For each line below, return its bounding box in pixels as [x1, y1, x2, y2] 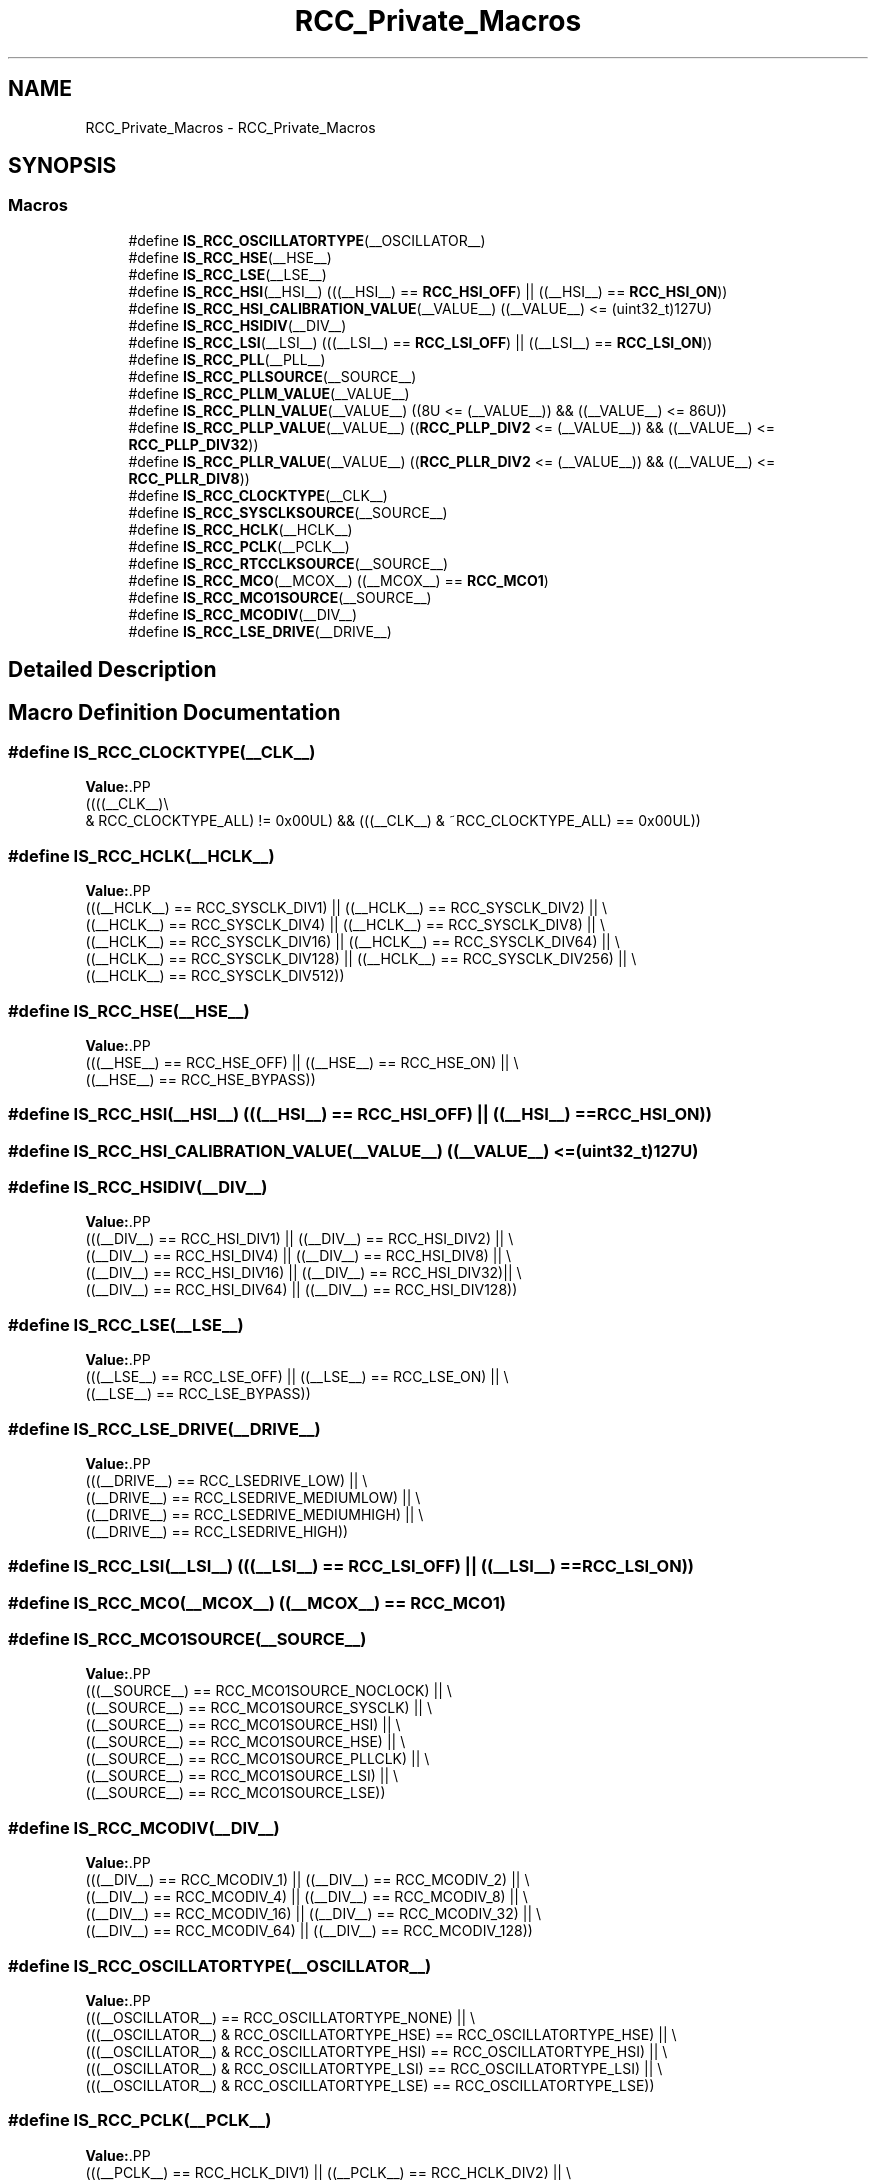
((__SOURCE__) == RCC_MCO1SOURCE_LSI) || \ [85, 1767, 399, 1785]
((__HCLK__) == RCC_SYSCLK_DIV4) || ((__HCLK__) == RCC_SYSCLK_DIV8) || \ [85, 916, 605, 934]
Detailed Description [8, 657, 217, 683]
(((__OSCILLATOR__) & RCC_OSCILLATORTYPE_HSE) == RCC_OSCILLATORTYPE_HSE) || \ [85, 2025, 677, 2043]
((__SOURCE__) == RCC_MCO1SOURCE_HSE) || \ [85, 1733, 406, 1751]
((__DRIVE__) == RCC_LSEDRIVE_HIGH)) [85, 1522, 349, 1540]
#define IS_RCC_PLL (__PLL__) [128, 350, 326, 368]
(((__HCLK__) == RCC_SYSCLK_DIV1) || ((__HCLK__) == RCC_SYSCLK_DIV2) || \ [85, 899, 608, 917]
